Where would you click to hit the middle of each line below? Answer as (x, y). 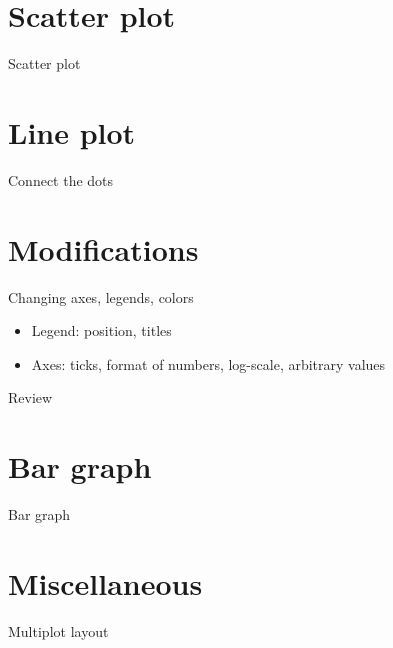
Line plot (72, 131)
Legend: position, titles (101, 330)
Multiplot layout (58, 630)
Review (30, 397)
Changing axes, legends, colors (101, 296)
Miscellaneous (105, 582)
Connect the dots (61, 179)
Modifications (103, 248)
